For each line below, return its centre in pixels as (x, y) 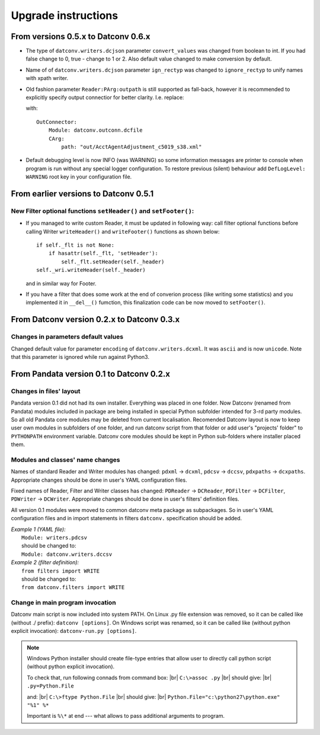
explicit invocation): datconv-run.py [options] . (74, 631)
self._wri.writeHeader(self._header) (91, 270)
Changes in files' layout (46, 391)
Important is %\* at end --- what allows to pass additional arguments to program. (126, 716)
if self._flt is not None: (76, 245)
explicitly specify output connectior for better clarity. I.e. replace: (105, 97)
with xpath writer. (47, 78)
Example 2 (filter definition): (45, 562)
